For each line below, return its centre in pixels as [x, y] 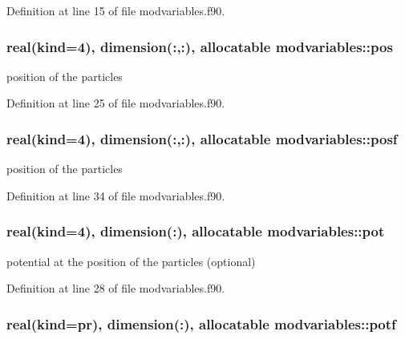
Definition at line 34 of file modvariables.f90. [116, 195]
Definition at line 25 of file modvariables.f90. [116, 103]
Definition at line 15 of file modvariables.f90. [116, 10]
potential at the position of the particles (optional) [131, 261]
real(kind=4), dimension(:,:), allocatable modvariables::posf [202, 138]
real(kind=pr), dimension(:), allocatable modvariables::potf [201, 323]
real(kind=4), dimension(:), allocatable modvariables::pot [196, 231]
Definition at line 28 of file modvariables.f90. [116, 288]
